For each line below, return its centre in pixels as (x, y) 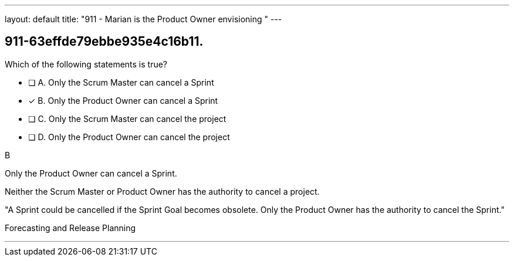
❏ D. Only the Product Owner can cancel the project (129, 137)
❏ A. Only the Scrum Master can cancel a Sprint (121, 82)
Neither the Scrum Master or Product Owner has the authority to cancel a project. (162, 191)
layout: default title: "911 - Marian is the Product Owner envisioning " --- (143, 19)
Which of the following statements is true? (86, 64)
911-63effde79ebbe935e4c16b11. (104, 42)
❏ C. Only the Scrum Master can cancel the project (127, 118)
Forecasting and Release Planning (70, 228)
